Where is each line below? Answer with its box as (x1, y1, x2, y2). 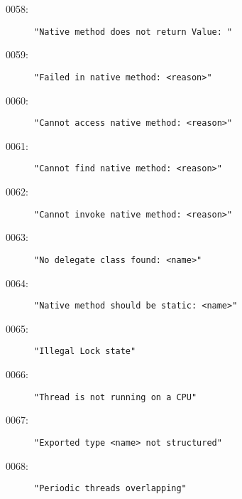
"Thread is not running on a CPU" (34, 392, 197, 402)
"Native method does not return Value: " (34, 26, 233, 37)
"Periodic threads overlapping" (34, 483, 187, 494)
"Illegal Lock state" (34, 346, 136, 357)
